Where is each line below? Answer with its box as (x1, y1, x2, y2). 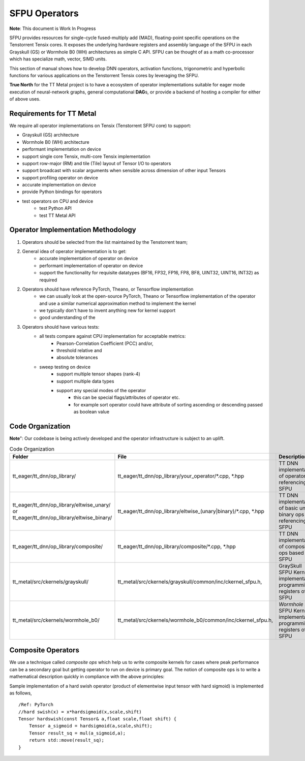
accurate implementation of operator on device (39, 256, 138, 262)
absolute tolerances (56, 355, 98, 361)
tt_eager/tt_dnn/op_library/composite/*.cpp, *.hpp (117, 543, 236, 550)
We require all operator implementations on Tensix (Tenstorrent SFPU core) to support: (9, 122, 192, 129)
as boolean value (74, 409, 109, 415)
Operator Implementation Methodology (9, 226, 137, 234)
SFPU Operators (9, 8, 79, 19)
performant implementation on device (22, 146, 101, 152)
